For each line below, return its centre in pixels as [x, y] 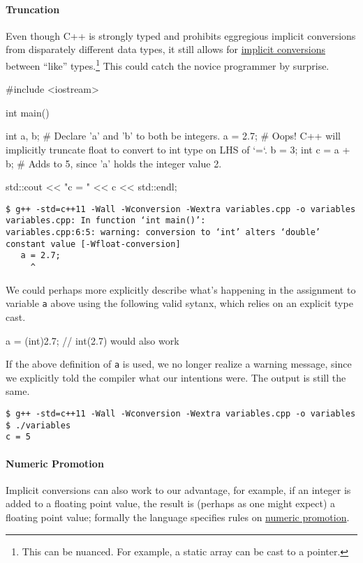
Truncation [33, 9]
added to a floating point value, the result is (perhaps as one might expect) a [171, 503]
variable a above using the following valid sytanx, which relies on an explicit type [179, 303]
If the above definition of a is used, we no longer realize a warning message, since [179, 364]
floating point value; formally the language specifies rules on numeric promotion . [178, 517]
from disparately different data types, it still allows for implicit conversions [165, 49]
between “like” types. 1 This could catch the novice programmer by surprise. [168, 64]
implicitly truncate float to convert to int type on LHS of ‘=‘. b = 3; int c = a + [178, 150]
